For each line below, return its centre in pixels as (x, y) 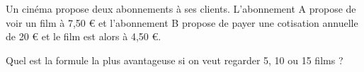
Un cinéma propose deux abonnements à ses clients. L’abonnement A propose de (181, 8)
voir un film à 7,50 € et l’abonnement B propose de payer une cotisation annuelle (182, 22)
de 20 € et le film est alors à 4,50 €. (84, 36)
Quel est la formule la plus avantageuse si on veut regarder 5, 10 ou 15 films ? (175, 60)
